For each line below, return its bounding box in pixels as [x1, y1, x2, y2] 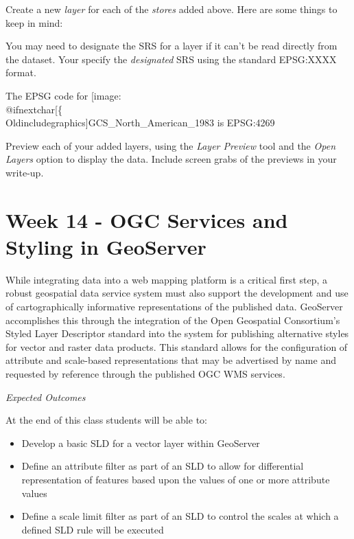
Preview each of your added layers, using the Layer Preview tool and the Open [5, 138, 336, 152]
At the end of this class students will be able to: [5, 413, 207, 427]
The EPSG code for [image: [5, 88, 121, 102]
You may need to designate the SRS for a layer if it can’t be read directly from [5, 38, 338, 53]
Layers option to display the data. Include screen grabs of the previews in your [5, 152, 337, 166]
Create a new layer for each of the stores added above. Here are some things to [5, 2, 338, 16]
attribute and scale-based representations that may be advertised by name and [5, 353, 336, 367]
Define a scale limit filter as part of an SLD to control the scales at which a [21, 509, 339, 523]
